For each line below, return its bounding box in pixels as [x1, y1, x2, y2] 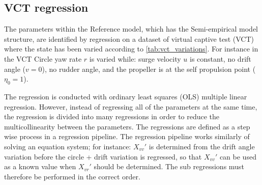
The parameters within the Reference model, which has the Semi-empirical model [4, 23, 258, 34]
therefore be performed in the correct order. [4, 171, 140, 181]
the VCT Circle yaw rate [4, 53, 82, 64]
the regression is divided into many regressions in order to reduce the [4, 111, 220, 122]
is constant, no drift [189, 53, 251, 64]
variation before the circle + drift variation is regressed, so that [4, 151, 202, 162]
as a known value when [4, 161, 76, 172]
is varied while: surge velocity [89, 53, 181, 64]
